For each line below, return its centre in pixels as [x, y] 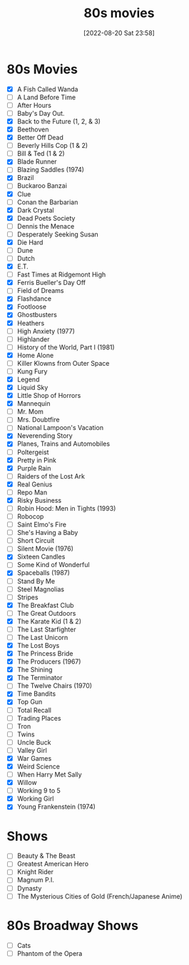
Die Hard [30, 242]
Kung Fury [32, 371]
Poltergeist [33, 452]
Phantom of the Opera [50, 953]
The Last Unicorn [42, 637]
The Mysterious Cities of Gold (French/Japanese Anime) [99, 896]
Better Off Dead [40, 138]
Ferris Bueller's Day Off [51, 283]
